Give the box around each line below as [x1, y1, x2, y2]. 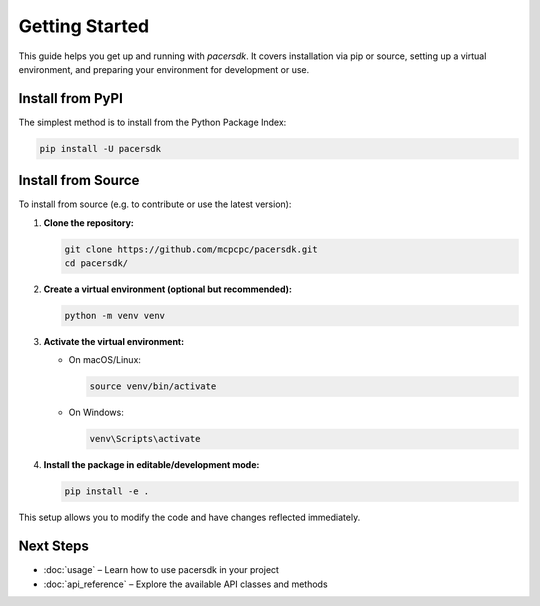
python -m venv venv [64, 310, 165, 322]
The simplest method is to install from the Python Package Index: [18, 116, 287, 128]
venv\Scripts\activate [89, 433, 201, 445]
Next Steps [18, 538, 89, 555]
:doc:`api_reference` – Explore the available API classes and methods [43, 578, 329, 590]
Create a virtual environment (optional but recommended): [43, 283, 292, 295]
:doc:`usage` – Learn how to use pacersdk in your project [43, 564, 280, 576]
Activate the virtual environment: [43, 336, 185, 348]
